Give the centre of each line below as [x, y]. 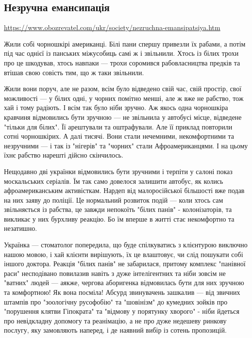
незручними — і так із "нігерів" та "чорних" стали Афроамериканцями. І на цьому [126, 145]
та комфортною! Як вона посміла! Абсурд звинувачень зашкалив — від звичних [122, 292]
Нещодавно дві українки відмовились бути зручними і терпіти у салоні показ [118, 171]
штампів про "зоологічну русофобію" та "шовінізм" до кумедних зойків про [116, 301]
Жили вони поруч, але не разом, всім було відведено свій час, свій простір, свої [123, 89]
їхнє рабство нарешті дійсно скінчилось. [64, 155]
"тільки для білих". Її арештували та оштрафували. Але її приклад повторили [118, 126]
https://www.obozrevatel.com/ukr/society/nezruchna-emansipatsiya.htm [112, 27]
